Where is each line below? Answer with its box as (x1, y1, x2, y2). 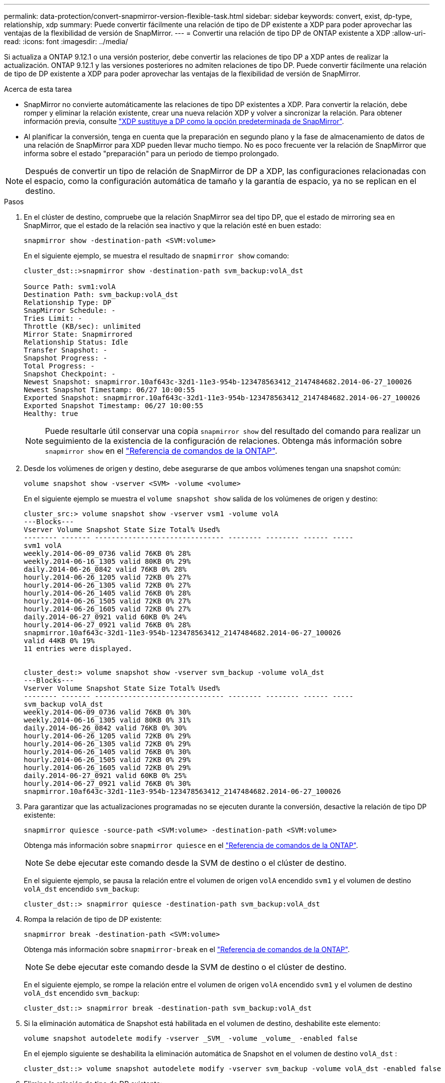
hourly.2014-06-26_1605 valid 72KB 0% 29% (24, 764, 191, 772)
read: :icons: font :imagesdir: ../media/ (4, 37, 128, 46)
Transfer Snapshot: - (24, 346, 107, 354)
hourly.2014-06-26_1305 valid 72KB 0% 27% (24, 581, 191, 589)
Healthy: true (24, 410, 78, 418)
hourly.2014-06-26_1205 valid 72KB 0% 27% (24, 573, 191, 581)
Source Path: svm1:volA (24, 283, 116, 291)
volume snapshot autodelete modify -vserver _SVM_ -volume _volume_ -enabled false (24, 1034, 358, 1042)
